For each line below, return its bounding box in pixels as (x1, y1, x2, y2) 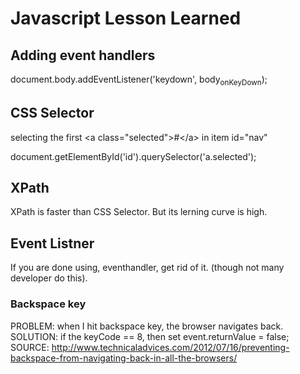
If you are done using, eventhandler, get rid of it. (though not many (10, 262, 285, 274)
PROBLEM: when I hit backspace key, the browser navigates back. (10, 320, 284, 332)
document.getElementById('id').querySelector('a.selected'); (10, 150, 257, 162)
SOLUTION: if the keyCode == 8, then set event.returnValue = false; (10, 330, 290, 342)
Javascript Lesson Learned (10, 7, 242, 30)
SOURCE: (10, 341, 50, 353)
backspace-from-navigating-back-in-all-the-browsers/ (10, 352, 238, 364)
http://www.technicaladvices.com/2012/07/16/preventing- (51, 341, 290, 353)
